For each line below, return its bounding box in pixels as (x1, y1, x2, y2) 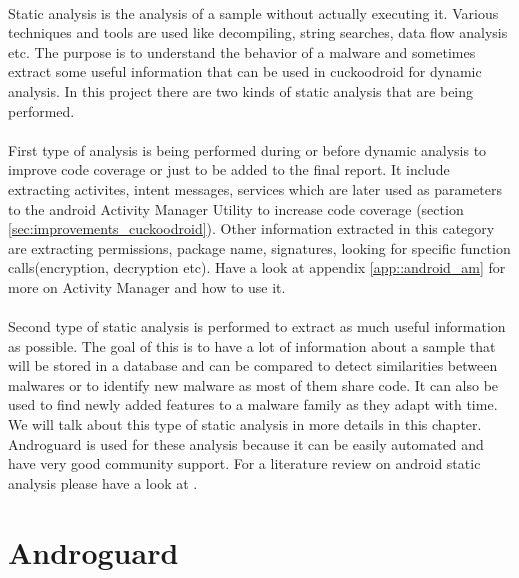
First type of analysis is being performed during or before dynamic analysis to (8, 139, 487, 160)
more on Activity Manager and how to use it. (8, 276, 286, 297)
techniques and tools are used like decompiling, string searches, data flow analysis (8, 22, 508, 43)
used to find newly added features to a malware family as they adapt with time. (8, 394, 498, 415)
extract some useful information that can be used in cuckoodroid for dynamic (8, 61, 482, 82)
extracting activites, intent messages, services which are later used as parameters (8, 178, 502, 199)
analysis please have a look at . (8, 472, 198, 493)
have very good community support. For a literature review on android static (8, 453, 481, 474)
